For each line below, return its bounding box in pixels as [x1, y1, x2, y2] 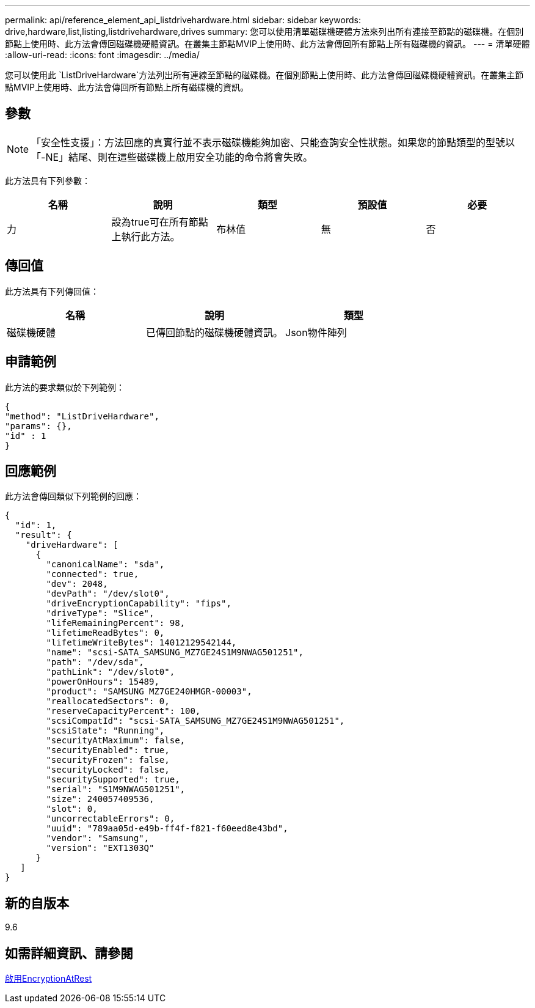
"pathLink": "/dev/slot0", [46, 667, 175, 677]
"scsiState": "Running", [46, 726, 165, 736]
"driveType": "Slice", [46, 608, 155, 619]
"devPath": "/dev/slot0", [46, 589, 170, 599]
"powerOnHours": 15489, [46, 677, 159, 687]
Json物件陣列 [285, 326, 347, 339]
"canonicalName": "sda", [46, 559, 165, 570]
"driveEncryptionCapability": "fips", [46, 598, 231, 609]
